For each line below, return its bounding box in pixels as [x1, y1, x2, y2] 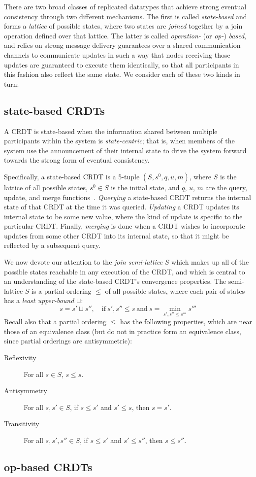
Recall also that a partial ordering [4, 316, 107, 327]
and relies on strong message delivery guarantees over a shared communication [4, 40, 241, 50]
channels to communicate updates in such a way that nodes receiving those [4, 49, 230, 60]
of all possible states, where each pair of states [105, 285, 245, 296]
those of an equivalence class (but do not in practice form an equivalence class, [4, 326, 241, 336]
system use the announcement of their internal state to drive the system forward [4, 145, 247, 155]
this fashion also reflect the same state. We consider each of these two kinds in [4, 69, 240, 79]
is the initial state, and [111, 182, 180, 192]
